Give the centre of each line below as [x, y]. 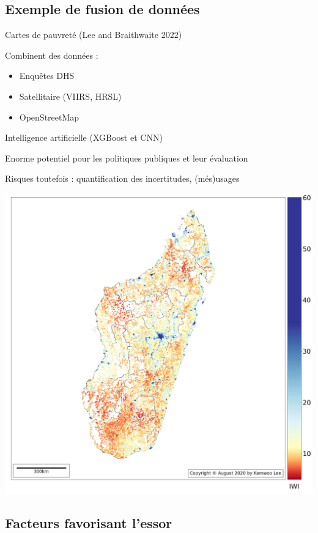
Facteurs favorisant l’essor [89, 522]
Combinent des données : [52, 55]
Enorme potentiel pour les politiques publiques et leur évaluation [127, 158]
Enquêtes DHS [47, 76]
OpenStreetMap [49, 117]
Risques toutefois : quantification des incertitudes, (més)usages [122, 178]
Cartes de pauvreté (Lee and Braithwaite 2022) [94, 35]
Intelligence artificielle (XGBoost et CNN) [84, 137]
